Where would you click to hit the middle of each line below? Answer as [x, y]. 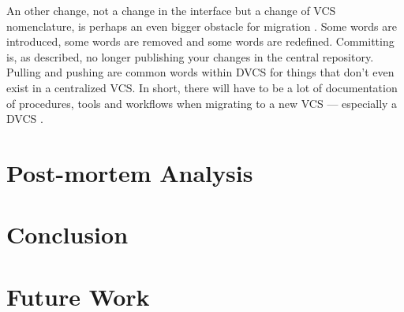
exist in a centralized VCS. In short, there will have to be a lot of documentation [202, 87]
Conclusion [67, 234]
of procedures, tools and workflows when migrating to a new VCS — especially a [202, 103]
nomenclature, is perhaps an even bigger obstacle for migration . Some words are [202, 26]
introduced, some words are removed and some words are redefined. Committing [200, 41]
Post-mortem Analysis [130, 172]
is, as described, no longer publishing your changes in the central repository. [190, 56]
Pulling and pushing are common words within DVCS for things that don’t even [200, 72]
